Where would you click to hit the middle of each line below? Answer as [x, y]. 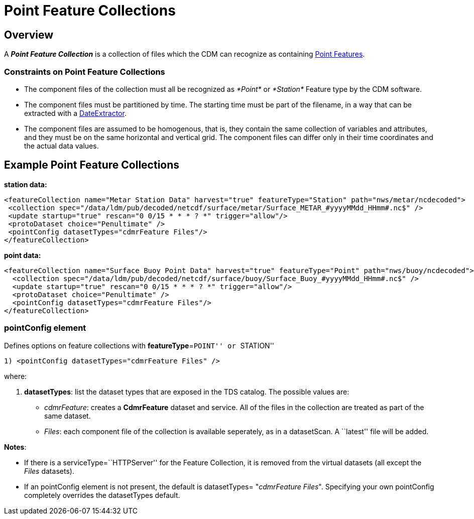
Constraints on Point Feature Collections [85, 72]
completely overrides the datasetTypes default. [102, 495]
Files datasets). [49, 471]
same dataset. [68, 416]
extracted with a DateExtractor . [75, 113]
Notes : [15, 447]
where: [16, 376]
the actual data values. [62, 146]
